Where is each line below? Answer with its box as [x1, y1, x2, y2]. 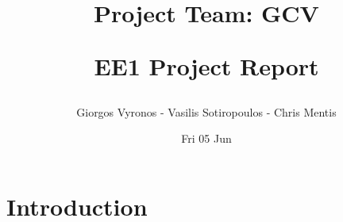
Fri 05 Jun [181, 130, 232, 147]
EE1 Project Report [94, 50, 319, 82]
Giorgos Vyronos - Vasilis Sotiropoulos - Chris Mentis [76, 103, 337, 120]
